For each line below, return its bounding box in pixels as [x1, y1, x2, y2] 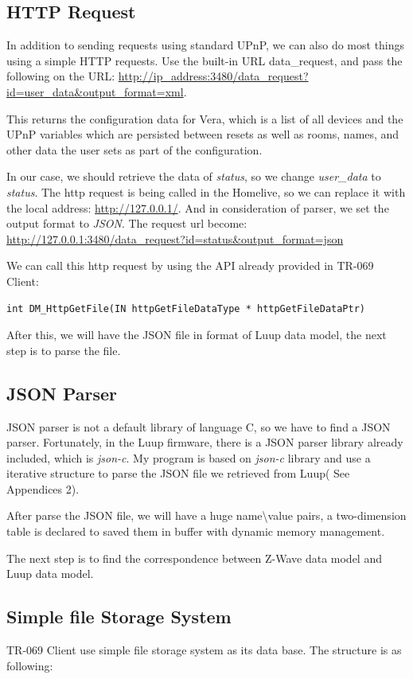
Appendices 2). [6, 480, 80, 497]
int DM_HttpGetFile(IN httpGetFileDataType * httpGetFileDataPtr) [6, 302, 366, 314]
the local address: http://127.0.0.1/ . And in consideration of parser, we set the [6, 199, 389, 216]
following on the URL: [6, 68, 115, 84]
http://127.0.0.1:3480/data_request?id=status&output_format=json [6, 230, 344, 247]
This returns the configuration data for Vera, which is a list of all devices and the [6, 110, 403, 127]
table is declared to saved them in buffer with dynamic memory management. [6, 523, 385, 540]
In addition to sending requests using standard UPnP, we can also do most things [6, 37, 405, 53]
